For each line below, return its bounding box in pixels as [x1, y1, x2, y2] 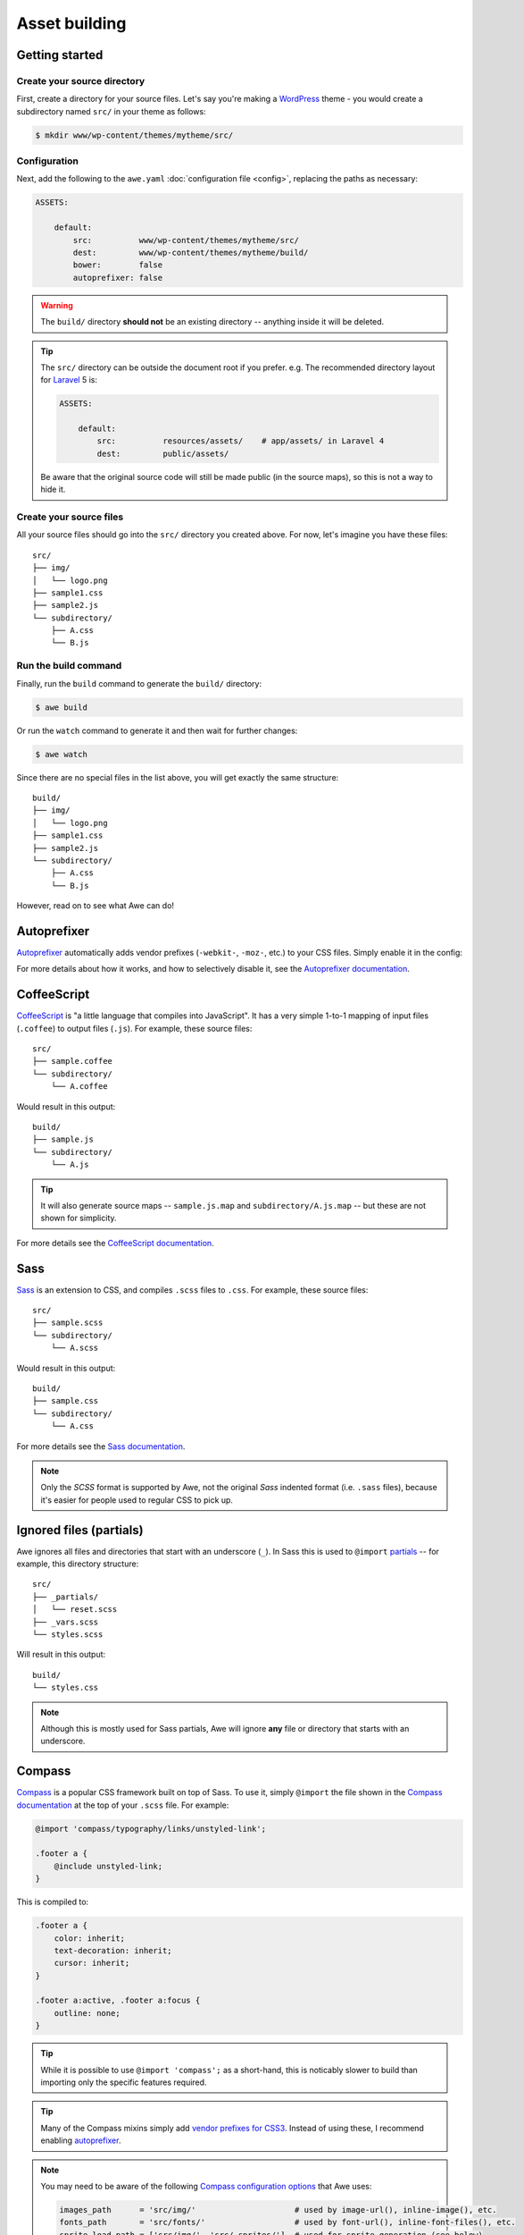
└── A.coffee [50, 1082, 108, 1092]
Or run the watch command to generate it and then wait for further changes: [16, 725, 298, 736]
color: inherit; [54, 1933, 125, 1944]
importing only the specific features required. [40, 2077, 207, 2087]
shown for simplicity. [40, 1212, 117, 1224]
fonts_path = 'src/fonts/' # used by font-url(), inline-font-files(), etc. [59, 2217, 517, 2228]
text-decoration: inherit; [54, 1945, 173, 1955]
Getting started [16, 47, 104, 63]
